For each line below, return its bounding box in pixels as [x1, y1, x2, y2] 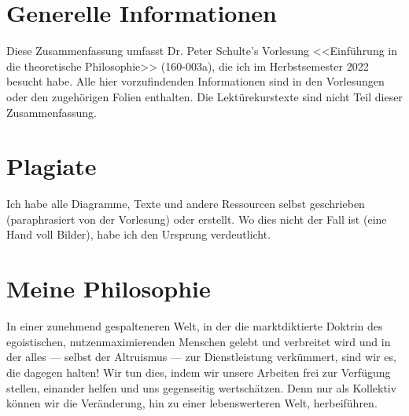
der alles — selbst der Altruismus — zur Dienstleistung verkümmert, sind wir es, [6, 348, 396, 365]
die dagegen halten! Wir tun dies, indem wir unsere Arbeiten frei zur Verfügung [6, 363, 391, 380]
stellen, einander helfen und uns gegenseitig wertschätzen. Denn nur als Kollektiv [6, 379, 397, 396]
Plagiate [6, 150, 97, 182]
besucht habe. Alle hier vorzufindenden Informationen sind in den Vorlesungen [6, 73, 385, 89]
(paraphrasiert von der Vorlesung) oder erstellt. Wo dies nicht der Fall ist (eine [6, 210, 387, 227]
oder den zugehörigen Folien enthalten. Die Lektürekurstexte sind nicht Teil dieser [6, 88, 403, 104]
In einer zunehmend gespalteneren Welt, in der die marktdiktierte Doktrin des [6, 318, 383, 334]
